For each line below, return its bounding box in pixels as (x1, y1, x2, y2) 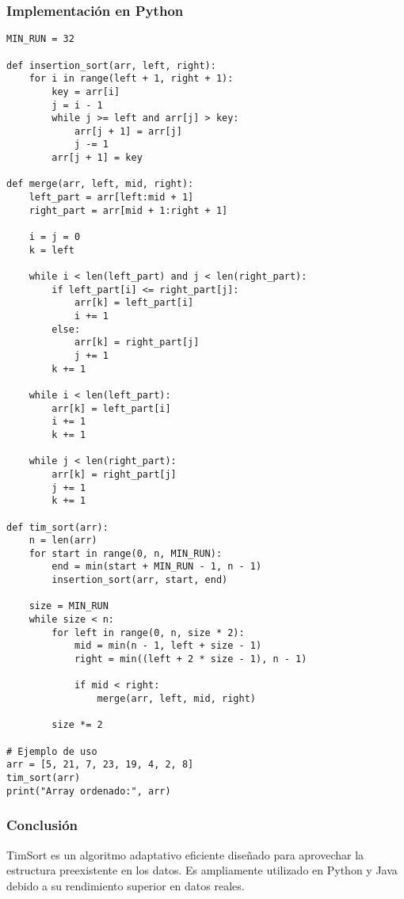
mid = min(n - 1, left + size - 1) (74, 640, 262, 652)
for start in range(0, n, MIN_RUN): (29, 547, 223, 559)
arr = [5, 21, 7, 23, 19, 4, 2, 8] (6, 759, 194, 771)
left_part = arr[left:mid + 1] (29, 192, 194, 204)
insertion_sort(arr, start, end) (51, 574, 228, 586)
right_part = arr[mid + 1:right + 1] (29, 204, 228, 216)
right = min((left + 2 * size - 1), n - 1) (74, 653, 307, 665)
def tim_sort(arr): (6, 521, 109, 533)
